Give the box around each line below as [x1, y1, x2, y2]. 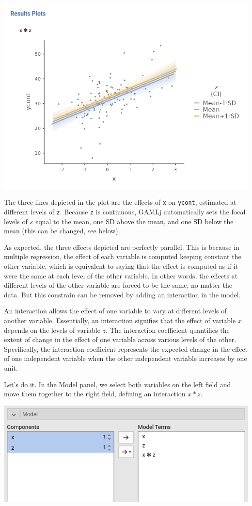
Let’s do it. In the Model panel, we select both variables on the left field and [4, 379, 231, 389]
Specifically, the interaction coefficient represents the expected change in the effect [4, 343, 248, 354]
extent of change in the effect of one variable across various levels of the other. [4, 334, 236, 344]
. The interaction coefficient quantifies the [106, 325, 230, 335]
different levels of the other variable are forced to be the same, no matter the [4, 280, 232, 290]
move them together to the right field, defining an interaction [4, 389, 186, 399]
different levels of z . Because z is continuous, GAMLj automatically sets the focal [4, 206, 246, 216]
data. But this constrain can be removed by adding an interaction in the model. [4, 289, 241, 299]
